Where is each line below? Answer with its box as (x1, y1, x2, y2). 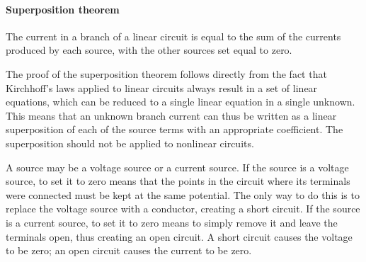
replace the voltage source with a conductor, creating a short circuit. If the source (6, 201, 360, 216)
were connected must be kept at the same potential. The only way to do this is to (6, 187, 360, 202)
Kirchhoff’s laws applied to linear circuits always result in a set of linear (6, 80, 318, 95)
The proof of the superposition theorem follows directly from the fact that (6, 66, 327, 81)
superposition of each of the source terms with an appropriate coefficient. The (6, 122, 343, 137)
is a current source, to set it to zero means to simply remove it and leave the (6, 215, 338, 229)
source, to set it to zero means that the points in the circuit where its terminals (6, 173, 350, 188)
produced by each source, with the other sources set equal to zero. (6, 42, 292, 57)
